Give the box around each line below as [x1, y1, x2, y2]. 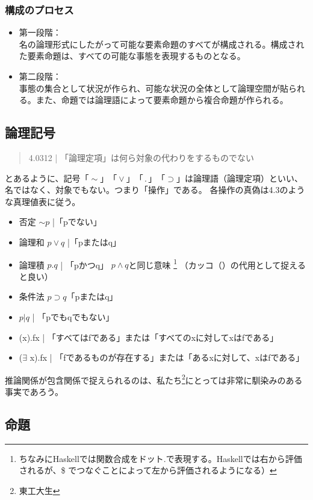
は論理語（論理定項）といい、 [184, 171, 303, 184]
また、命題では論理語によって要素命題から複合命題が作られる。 [36, 93, 288, 106]
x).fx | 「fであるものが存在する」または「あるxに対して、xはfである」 [29, 351, 305, 364]
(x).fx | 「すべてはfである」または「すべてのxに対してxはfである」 [19, 331, 279, 343]
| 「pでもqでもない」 [32, 310, 114, 323]
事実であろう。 [5, 385, 64, 398]
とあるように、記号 [5, 171, 81, 184]
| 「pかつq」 [60, 258, 109, 271]
